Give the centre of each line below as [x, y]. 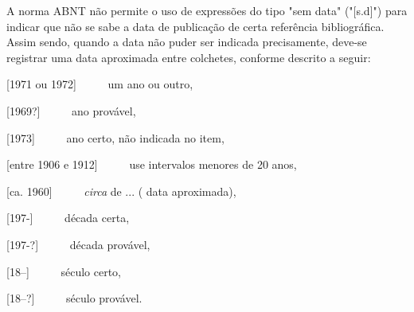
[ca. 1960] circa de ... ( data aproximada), [121, 191]
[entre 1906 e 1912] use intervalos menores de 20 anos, [152, 164]
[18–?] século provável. [74, 298]
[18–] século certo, [64, 271]
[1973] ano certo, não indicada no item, [115, 137]
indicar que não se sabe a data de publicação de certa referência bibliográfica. [195, 26]
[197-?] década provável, [78, 244]
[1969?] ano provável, [71, 110]
